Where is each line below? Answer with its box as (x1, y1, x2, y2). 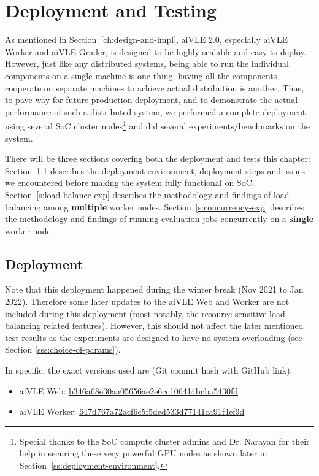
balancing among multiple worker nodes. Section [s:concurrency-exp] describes (5, 200, 304, 213)
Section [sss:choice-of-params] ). (5, 343, 121, 356)
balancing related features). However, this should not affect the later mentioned (5, 319, 304, 332)
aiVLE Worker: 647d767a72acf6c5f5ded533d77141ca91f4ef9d (19, 405, 245, 418)
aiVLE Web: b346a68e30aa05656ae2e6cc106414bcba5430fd (19, 384, 239, 397)
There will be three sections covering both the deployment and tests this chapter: (5, 152, 310, 165)
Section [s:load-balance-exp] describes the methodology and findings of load (5, 188, 290, 201)
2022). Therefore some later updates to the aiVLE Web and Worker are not (5, 295, 290, 308)
